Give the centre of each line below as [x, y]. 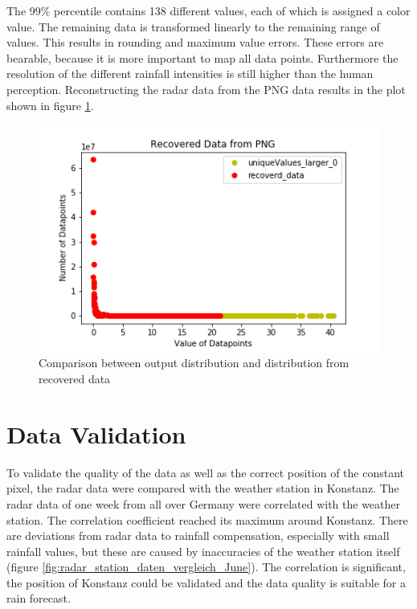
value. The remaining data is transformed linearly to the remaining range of [193, 26]
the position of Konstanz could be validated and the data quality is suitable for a [206, 582]
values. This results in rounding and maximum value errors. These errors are [195, 42]
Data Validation [96, 433]
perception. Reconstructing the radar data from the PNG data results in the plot [206, 89]
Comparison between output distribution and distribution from [194, 363]
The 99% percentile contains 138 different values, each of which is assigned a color [208, 10]
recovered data [75, 378]
